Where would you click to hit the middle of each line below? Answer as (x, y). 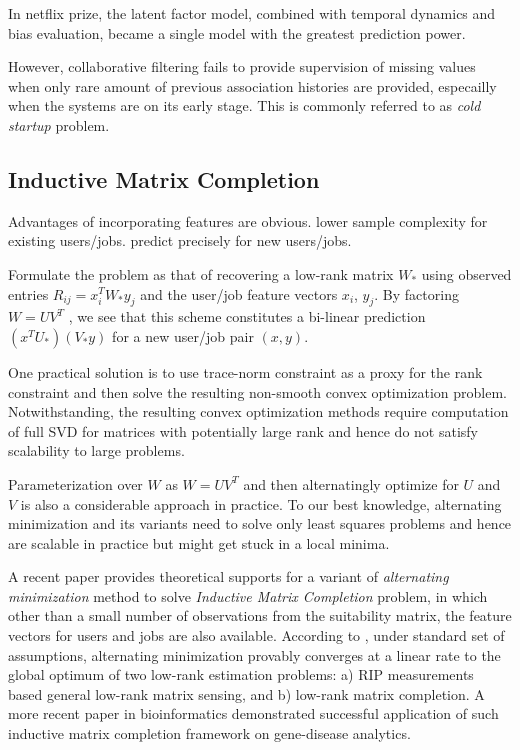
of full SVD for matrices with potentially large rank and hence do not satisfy (243, 430)
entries (28, 293)
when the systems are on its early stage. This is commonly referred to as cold (244, 105)
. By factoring (416, 293)
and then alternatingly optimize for (351, 483)
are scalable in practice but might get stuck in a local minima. (199, 542)
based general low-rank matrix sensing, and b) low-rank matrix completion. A (246, 693)
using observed (466, 273)
